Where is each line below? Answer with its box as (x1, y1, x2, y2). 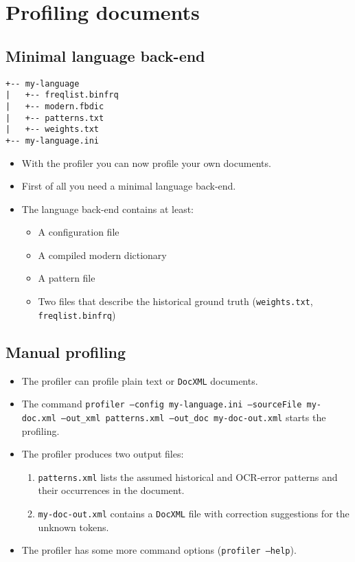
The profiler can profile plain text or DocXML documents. (21, 373, 258, 387)
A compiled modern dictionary (38, 247, 167, 262)
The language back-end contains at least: (21, 201, 194, 216)
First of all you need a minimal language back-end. (21, 179, 236, 193)
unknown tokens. (38, 519, 109, 534)
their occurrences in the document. (38, 483, 185, 497)
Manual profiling (5, 341, 126, 362)
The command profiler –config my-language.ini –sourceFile (21, 396, 302, 411)
